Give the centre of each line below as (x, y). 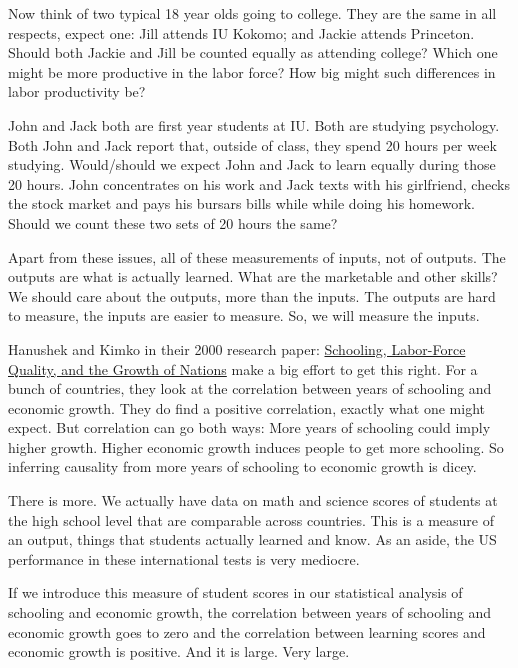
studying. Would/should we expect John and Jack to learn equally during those (252, 164)
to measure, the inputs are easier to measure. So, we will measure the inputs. (244, 315)
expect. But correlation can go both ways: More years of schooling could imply (249, 427)
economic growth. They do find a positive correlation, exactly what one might (246, 407)
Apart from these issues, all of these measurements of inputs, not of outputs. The (257, 256)
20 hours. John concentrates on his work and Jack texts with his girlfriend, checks (259, 183)
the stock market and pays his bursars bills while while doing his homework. (241, 203)
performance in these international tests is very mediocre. (184, 558)
